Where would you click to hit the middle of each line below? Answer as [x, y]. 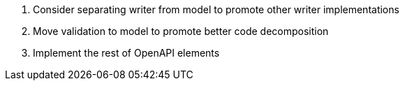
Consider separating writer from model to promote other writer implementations [216, 9]
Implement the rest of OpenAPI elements [126, 53]
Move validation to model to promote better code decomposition [181, 31]
